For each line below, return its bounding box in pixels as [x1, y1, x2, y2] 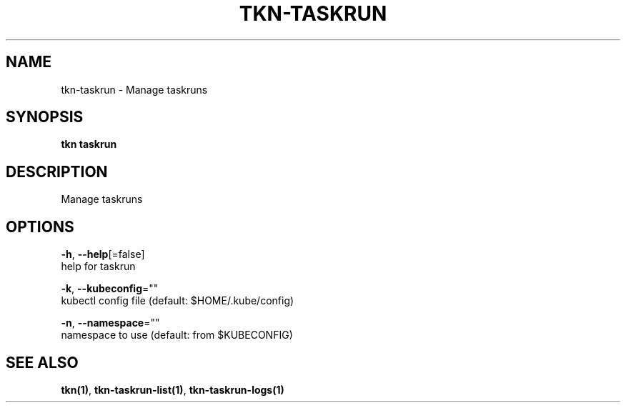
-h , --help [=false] [61, 248, 145, 261]
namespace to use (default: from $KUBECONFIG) [61, 329, 293, 342]
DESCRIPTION [6, 162, 108, 181]
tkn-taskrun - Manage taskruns [61, 83, 208, 96]
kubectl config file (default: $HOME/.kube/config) [61, 294, 294, 307]
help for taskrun [61, 260, 136, 273]
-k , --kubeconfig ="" [61, 282, 159, 295]
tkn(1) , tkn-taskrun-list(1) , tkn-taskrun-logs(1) [61, 383, 284, 396]
